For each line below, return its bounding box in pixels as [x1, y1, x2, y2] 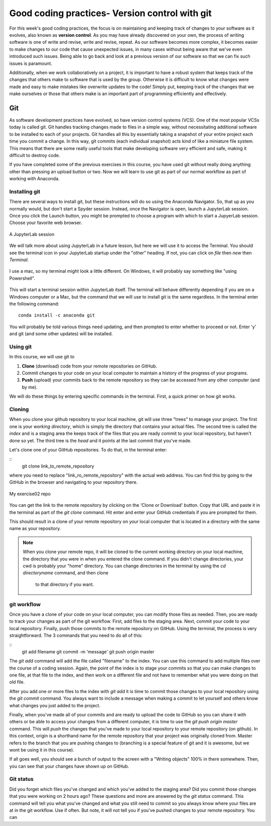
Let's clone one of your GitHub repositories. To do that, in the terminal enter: [9, 446, 168, 453]
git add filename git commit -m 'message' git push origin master [22, 648, 155, 654]
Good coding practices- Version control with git [9, 8, 212, 19]
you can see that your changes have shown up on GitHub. [9, 763, 129, 769]
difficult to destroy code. [9, 152, 60, 158]
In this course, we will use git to [9, 354, 75, 360]
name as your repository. [9, 525, 61, 532]
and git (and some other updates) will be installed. [9, 331, 113, 337]
